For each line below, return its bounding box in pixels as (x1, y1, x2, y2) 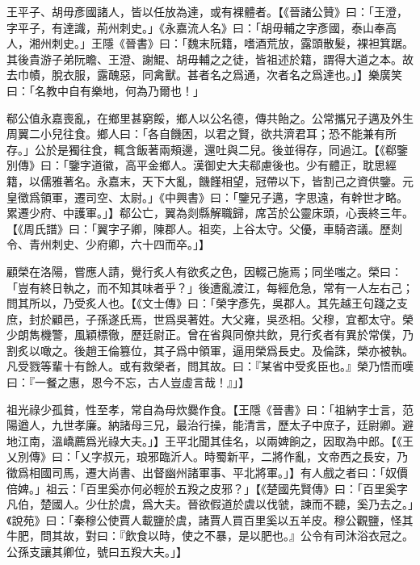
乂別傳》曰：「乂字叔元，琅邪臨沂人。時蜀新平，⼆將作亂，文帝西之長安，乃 (6, 448, 408, 465)
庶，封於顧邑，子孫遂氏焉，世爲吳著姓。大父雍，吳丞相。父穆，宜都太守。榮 (6, 310, 414, 327)
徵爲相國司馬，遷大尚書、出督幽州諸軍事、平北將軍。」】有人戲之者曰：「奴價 (6, 464, 408, 481)
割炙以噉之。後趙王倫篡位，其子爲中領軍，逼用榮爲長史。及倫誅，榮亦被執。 (6, 341, 414, 358)
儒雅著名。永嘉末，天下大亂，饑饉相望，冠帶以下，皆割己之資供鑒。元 (40, 172, 414, 189)
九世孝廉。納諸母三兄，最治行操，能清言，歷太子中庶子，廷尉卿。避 (51, 416, 414, 433)
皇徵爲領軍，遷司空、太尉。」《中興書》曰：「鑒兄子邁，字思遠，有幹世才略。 (6, 188, 408, 205)
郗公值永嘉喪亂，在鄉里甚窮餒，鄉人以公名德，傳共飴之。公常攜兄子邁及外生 (6, 109, 414, 126)
